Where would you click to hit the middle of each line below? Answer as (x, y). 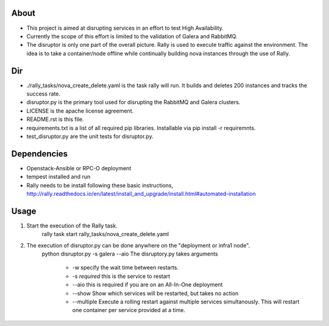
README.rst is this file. (55, 119)
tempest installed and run (58, 177)
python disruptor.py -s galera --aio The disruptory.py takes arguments (130, 254)
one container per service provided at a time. (129, 310)
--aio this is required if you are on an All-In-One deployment (147, 285)
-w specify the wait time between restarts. (126, 268)
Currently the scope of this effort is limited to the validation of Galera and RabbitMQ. (132, 36)
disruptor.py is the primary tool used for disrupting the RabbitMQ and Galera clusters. (133, 102)
